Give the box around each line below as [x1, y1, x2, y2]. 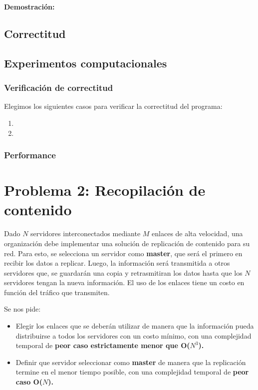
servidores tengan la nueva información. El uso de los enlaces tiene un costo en [4, 277, 245, 288]
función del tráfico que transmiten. [4, 287, 110, 297]
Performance [4, 149, 56, 161]
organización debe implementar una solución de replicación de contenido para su [4, 238, 250, 248]
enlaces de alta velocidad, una [152, 228, 243, 239]
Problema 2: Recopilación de [4, 180, 206, 200]
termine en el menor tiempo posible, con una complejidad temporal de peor [15, 367, 249, 377]
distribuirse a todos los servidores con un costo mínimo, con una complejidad [15, 330, 252, 341]
